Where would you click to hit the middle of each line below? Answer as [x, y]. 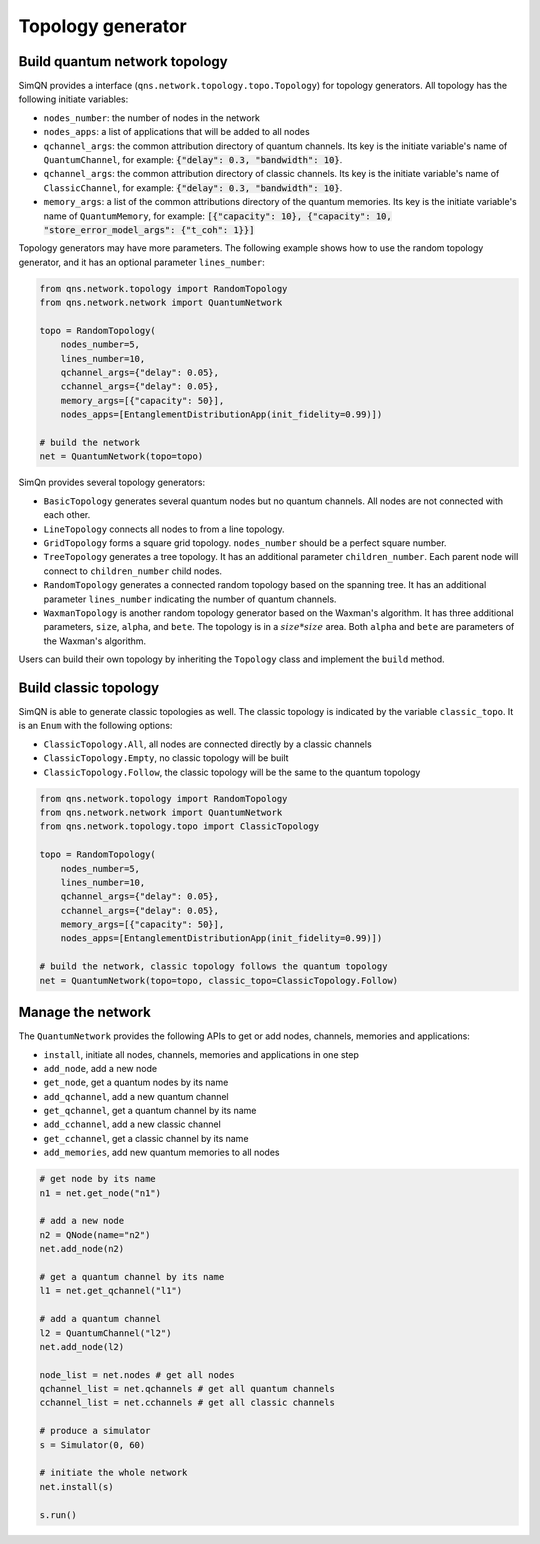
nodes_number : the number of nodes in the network [151, 117]
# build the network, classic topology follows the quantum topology [213, 966]
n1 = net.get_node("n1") [100, 1193]
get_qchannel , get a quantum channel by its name [150, 1111]
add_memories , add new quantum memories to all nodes [161, 1152]
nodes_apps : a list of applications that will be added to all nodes [176, 132]
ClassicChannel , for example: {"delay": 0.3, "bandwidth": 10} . [193, 187]
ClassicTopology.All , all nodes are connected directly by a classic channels [207, 744]
